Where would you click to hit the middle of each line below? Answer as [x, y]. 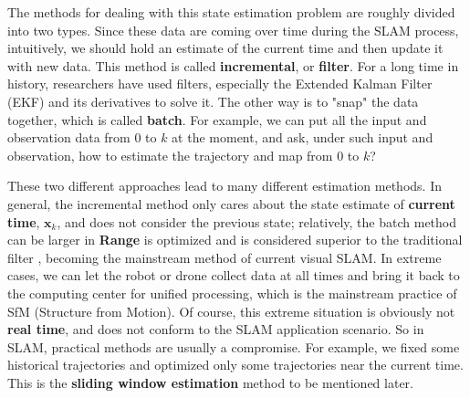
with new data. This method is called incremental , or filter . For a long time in [233, 65]
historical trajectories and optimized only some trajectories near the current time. [235, 365]
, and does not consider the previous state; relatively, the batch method [257, 221]
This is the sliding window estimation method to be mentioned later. [210, 382]
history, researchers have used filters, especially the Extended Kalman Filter [220, 84]
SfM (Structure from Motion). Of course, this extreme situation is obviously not [231, 311]
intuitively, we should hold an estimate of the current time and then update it [225, 48]
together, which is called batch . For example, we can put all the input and [217, 119]
